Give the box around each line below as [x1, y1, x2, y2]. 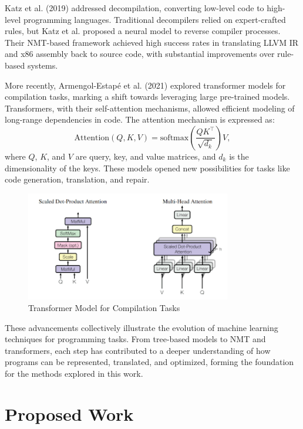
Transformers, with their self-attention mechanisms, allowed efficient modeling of [5, 102, 295, 114]
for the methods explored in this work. [5, 367, 143, 379]
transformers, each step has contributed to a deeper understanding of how [5, 344, 271, 356]
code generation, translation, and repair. [5, 173, 150, 185]
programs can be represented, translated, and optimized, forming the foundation [5, 356, 294, 368]
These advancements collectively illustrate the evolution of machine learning [5, 321, 278, 333]
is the [229, 150, 249, 162]
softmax [160, 133, 189, 142]
